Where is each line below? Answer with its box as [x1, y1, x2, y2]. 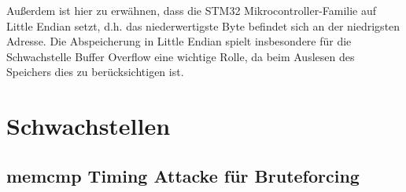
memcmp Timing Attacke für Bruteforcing [6, 163, 360, 187]
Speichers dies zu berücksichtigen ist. [6, 63, 184, 80]
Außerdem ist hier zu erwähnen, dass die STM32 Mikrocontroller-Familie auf [6, 2, 377, 18]
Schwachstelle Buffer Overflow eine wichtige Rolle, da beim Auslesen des [6, 48, 355, 64]
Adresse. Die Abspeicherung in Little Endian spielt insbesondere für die [6, 33, 352, 49]
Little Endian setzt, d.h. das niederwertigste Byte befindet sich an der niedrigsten [6, 17, 400, 34]
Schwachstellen [6, 110, 171, 142]
